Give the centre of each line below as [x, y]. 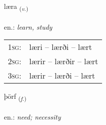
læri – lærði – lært [61, 47]
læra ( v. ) [16, 7]
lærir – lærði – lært [62, 76]
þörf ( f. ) [15, 97]
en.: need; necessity [33, 117]
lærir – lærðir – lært [64, 61]
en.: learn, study [28, 26]
